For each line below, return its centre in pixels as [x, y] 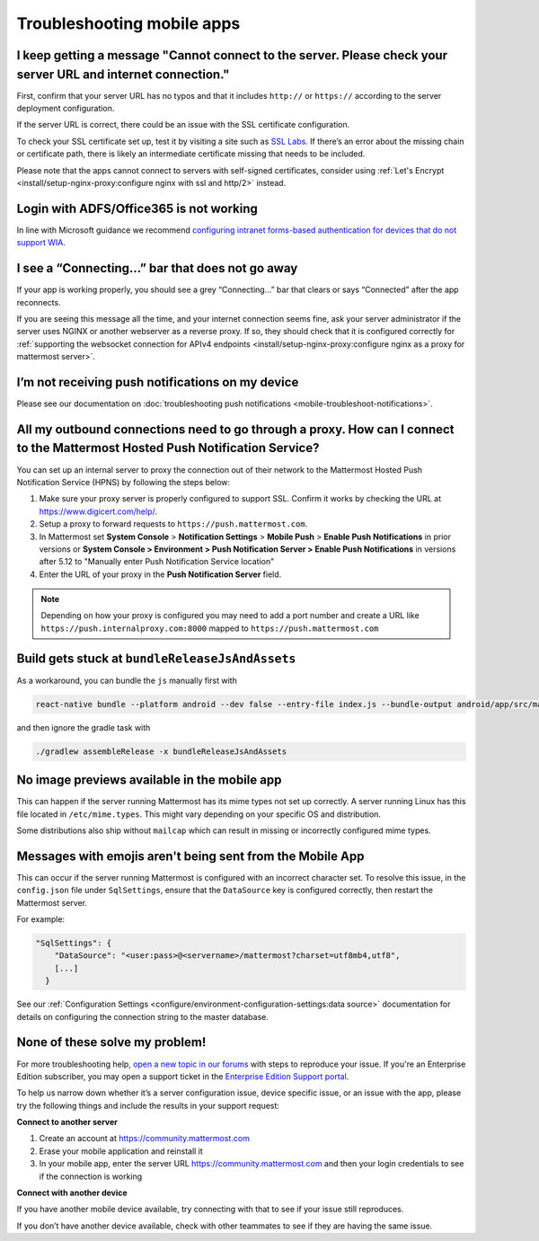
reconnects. [39, 302]
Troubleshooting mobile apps [128, 23]
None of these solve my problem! [111, 1042]
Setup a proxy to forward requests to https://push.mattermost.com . [173, 524]
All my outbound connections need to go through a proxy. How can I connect [235, 429]
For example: [41, 919]
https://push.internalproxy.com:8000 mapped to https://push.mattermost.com [210, 628]
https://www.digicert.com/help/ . [98, 511]
